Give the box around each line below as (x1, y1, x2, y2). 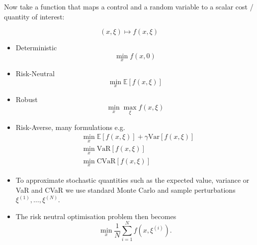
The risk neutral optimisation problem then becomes (15, 211, 176, 221)
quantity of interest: (4, 11, 65, 21)
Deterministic (15, 42, 57, 53)
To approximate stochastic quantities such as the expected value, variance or (15, 174, 250, 185)
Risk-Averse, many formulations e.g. (15, 122, 125, 132)
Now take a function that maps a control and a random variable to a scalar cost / (4, 1, 254, 11)
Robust (15, 94, 38, 104)
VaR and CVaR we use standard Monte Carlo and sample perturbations (15, 184, 236, 195)
